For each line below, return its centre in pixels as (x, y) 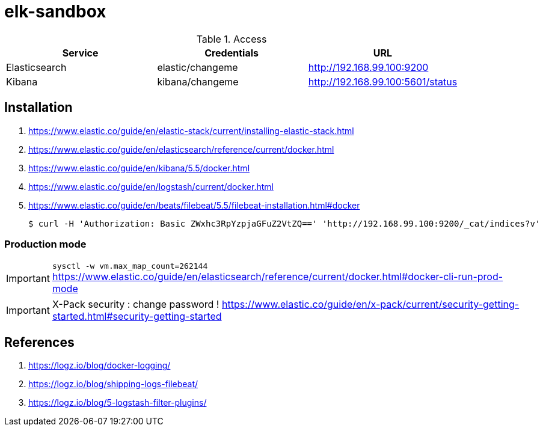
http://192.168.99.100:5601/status (383, 81)
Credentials (232, 53)
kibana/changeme (198, 81)
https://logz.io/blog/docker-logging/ (100, 365)
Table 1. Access (232, 39)
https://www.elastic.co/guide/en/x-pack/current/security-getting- (370, 304)
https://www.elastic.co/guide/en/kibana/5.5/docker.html (139, 168)
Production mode (45, 244)
